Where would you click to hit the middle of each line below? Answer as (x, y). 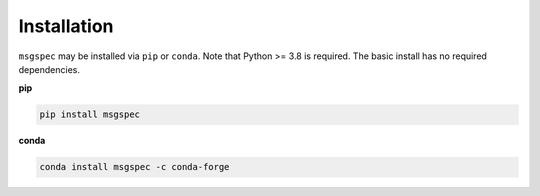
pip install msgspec (89, 114)
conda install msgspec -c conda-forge (134, 167)
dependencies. (49, 69)
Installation (66, 26)
